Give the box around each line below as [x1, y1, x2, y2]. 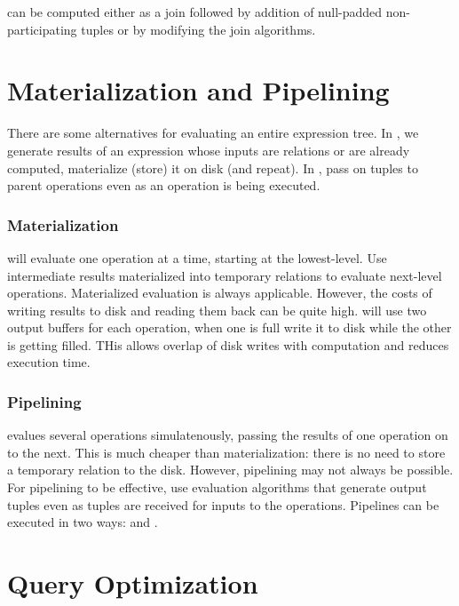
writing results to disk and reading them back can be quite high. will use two [7, 300, 427, 319]
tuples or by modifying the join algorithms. [81, 20, 316, 38]
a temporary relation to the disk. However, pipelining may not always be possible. [7, 460, 454, 479]
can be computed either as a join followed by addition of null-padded [7, 3, 383, 20]
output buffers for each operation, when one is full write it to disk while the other [7, 318, 452, 337]
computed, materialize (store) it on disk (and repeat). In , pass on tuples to [7, 158, 418, 177]
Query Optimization [7, 565, 258, 602]
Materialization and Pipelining [7, 72, 390, 108]
